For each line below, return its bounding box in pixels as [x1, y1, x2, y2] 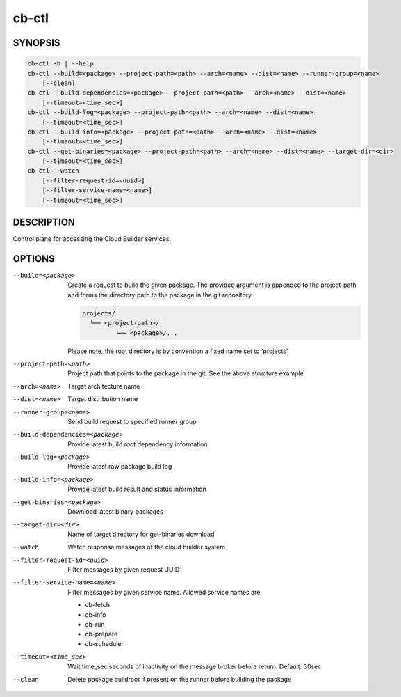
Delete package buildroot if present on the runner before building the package [67, 675, 292, 683]
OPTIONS [13, 253, 55, 265]
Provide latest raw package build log [67, 462, 172, 471]
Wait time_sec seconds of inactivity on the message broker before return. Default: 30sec [67, 662, 322, 671]
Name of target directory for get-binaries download [67, 530, 215, 538]
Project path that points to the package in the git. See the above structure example [67, 369, 304, 377]
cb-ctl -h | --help [27, 60, 94, 68]
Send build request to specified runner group [67, 417, 197, 425]
